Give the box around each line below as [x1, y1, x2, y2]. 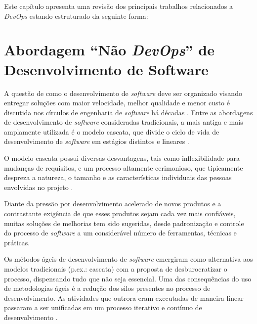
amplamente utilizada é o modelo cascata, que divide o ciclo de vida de [4, 126, 219, 137]
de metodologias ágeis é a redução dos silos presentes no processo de [4, 283, 211, 293]
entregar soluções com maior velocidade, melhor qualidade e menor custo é [4, 97, 230, 108]
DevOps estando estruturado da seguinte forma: [4, 10, 148, 21]
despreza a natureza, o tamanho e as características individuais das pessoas [4, 172, 232, 183]
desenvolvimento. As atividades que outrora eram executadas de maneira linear [4, 292, 244, 303]
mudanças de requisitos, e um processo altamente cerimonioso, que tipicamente [4, 162, 243, 173]
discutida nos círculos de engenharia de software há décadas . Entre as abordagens [4, 107, 253, 117]
